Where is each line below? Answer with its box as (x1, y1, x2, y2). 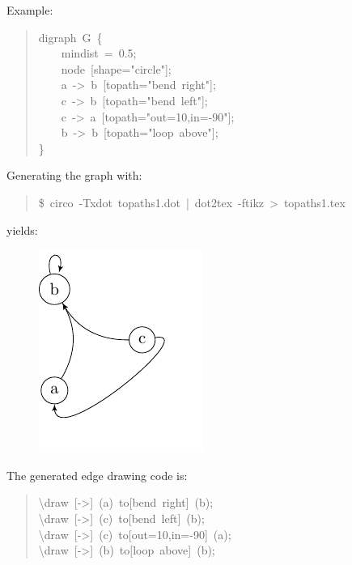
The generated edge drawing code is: (6, 466, 188, 483)
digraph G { (38, 28, 103, 45)
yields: (6, 221, 38, 238)
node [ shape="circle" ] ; (61, 60, 172, 77)
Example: (6, 2, 53, 18)
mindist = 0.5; (61, 45, 137, 62)
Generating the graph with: (6, 167, 142, 184)
